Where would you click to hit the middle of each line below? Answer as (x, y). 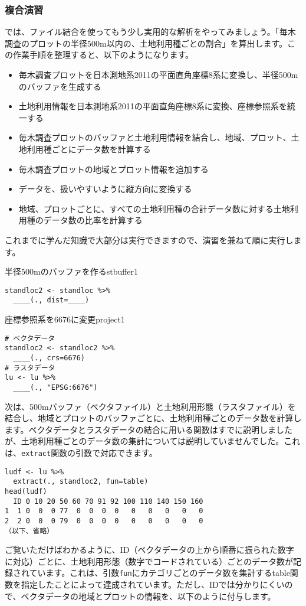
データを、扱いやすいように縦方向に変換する (105, 189)
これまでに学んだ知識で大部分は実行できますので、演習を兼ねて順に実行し (149, 240)
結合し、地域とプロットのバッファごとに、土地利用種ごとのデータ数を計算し (153, 418)
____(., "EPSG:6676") (55, 387)
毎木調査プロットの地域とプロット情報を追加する (113, 169)
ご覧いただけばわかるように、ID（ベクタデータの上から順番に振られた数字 (149, 550)
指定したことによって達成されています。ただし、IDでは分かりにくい (153, 584)
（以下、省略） (29, 531)
